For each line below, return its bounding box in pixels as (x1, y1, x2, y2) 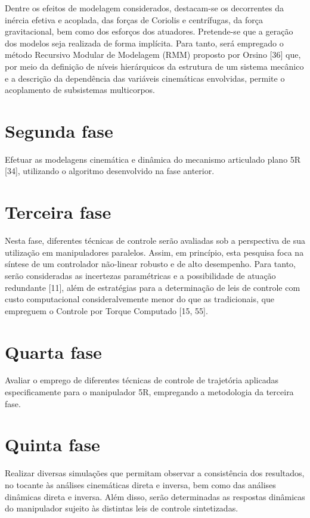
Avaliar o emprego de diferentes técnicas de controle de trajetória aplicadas (5, 374, 278, 386)
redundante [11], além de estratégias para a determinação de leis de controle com (5, 281, 300, 293)
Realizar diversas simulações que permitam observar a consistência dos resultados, (5, 467, 305, 479)
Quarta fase (5, 339, 102, 364)
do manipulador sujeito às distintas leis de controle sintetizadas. (5, 502, 238, 514)
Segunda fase (5, 118, 113, 142)
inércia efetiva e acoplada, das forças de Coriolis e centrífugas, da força (5, 13, 263, 26)
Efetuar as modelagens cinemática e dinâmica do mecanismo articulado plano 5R (5, 153, 301, 165)
